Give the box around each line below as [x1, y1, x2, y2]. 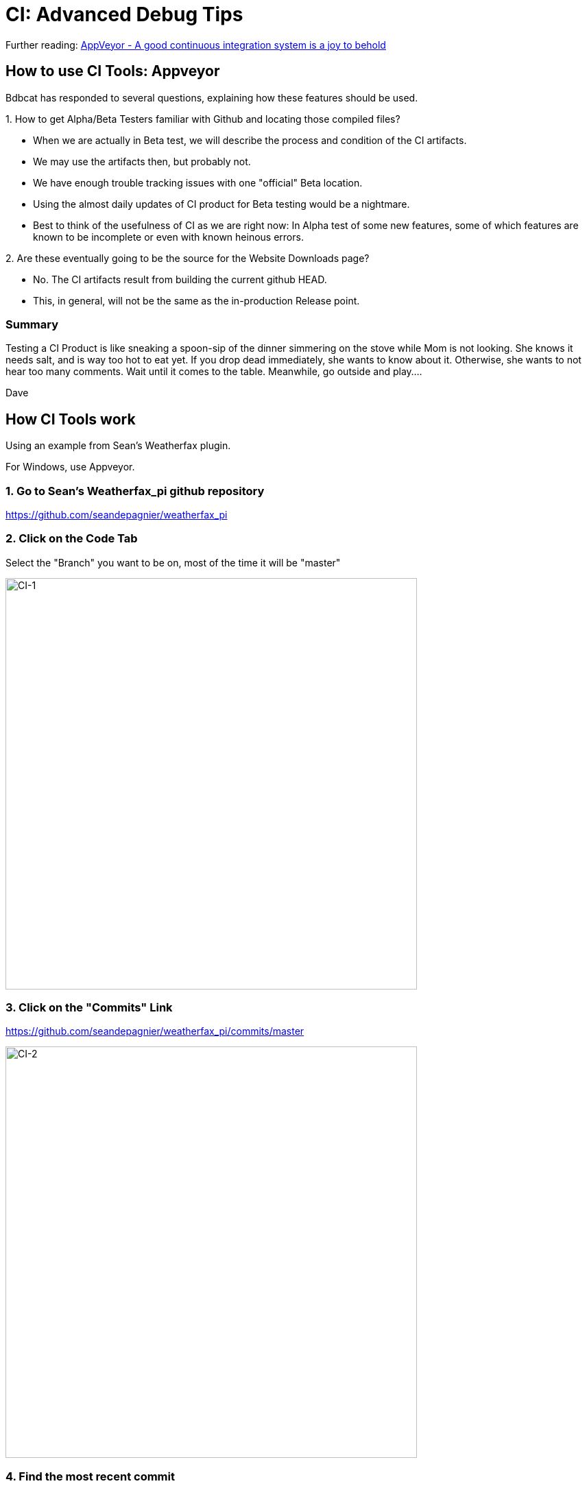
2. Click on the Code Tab [5, 531, 138, 546]
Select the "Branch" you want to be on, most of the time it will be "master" [5, 556, 341, 568]
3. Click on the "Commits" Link [5, 1000, 173, 1015]
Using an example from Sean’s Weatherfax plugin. [5, 440, 231, 452]
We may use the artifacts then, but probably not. [33, 155, 251, 167]
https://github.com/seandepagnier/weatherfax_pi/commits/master [5, 1025, 304, 1038]
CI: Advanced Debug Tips [5, 3, 243, 26]
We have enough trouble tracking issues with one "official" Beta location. [33, 176, 363, 189]
